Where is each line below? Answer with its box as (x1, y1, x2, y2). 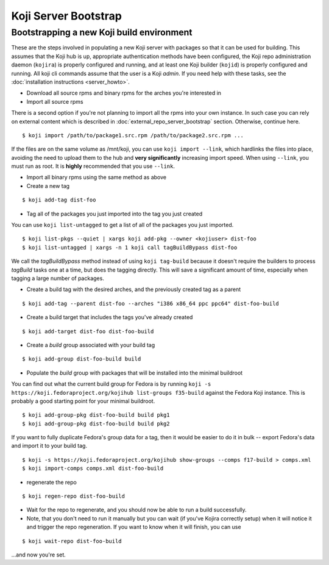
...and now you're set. (11, 551, 66, 558)
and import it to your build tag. (11, 442, 88, 450)
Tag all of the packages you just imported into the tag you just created (26, 210, 203, 217)
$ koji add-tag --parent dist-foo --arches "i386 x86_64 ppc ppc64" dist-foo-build (22, 300, 280, 307)
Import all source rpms (26, 98, 83, 105)
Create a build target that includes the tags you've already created (26, 314, 193, 321)
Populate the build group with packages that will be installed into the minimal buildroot (26, 369, 243, 376)
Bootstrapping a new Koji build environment (11, 27, 193, 38)
